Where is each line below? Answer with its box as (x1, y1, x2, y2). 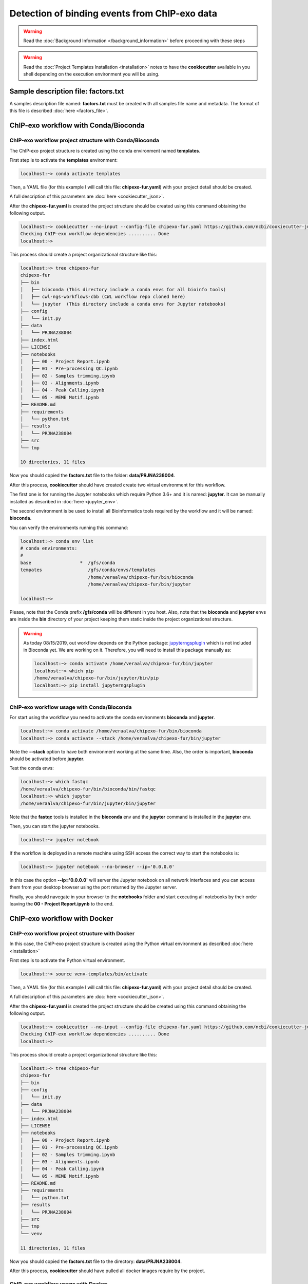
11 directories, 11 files (20, 1245, 86, 1251)
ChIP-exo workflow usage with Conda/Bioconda (9, 704, 132, 711)
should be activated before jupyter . (9, 756, 85, 762)
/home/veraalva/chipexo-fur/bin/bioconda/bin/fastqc (20, 786, 156, 792)
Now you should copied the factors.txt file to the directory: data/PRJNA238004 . (9, 1258, 182, 1264)
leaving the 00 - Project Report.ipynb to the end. (9, 901, 114, 907)
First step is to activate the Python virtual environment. (9, 957, 125, 963)
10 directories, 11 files (20, 459, 86, 465)
